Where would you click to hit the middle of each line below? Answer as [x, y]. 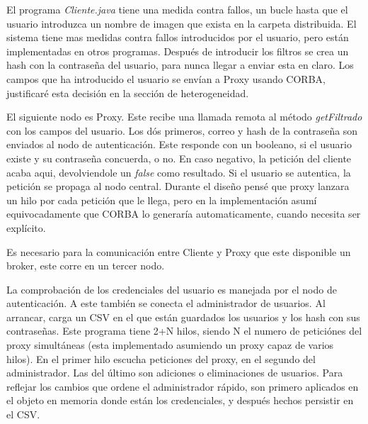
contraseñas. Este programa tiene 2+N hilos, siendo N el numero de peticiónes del [184, 331]
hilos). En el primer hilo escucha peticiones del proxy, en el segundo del [161, 358]
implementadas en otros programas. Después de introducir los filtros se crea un [178, 51]
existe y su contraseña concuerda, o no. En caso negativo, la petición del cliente [179, 158]
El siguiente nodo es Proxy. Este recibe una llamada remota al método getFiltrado [184, 117]
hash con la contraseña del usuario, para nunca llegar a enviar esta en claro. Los [180, 65]
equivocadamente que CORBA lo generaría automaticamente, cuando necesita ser [184, 214]
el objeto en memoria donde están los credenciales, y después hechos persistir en [180, 400]
